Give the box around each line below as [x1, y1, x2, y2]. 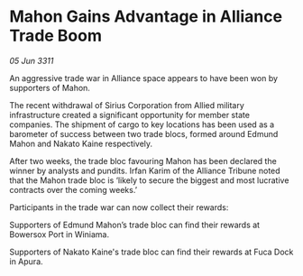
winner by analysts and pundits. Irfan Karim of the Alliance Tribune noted [9, 165, 281, 176]
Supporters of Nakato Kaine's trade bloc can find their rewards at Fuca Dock [9, 246, 294, 257]
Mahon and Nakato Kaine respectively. [9, 138, 153, 149]
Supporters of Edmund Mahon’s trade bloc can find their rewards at [9, 219, 260, 230]
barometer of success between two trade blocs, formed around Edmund [9, 128, 279, 139]
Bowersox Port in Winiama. [9, 228, 110, 240]
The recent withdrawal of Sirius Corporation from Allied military [9, 99, 245, 110]
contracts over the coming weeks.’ [9, 184, 138, 195]
